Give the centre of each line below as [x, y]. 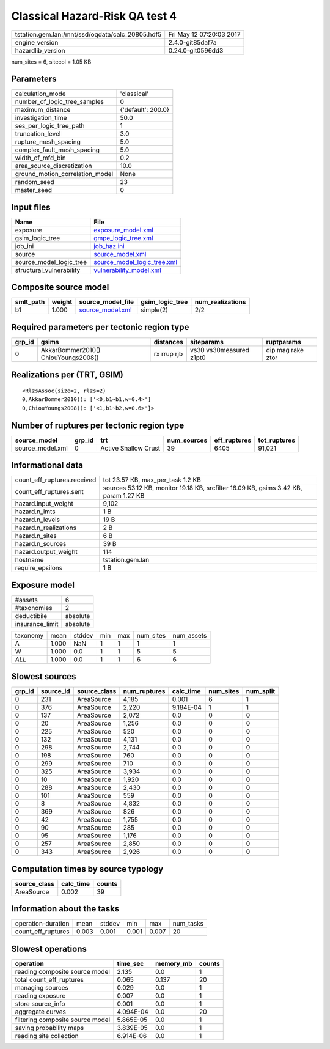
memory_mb [174, 963]
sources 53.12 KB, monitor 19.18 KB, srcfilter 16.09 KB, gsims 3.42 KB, [203, 488]
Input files [31, 207]
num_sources [187, 440]
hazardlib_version [40, 50]
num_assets [190, 635]
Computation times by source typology [87, 869]
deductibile [31, 616]
